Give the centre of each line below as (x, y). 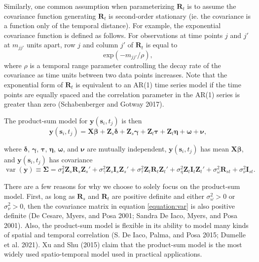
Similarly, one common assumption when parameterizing (89, 6)
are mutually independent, (127, 148)
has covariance (71, 159)
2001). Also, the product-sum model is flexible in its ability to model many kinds (126, 225)
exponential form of (34, 85)
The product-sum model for (46, 120)
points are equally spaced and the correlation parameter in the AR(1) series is (122, 94)
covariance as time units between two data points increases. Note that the (116, 75)
